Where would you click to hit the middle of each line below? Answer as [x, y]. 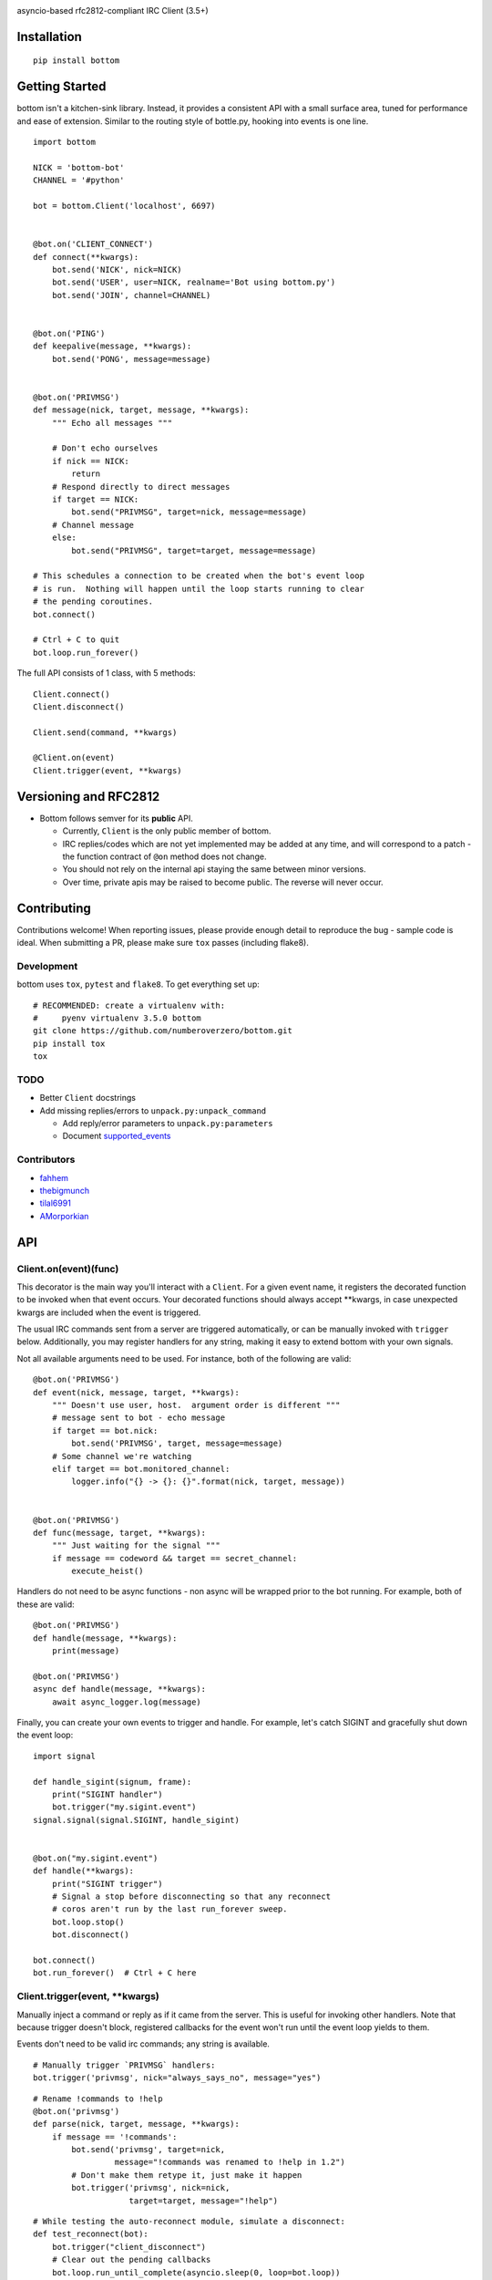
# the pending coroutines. [93, 601]
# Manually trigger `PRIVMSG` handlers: [124, 2065]
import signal [64, 1756]
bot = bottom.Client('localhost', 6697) [124, 206]
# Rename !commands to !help [98, 2099]
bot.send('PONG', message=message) [131, 359]
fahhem [54, 1177]
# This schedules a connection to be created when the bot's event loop [199, 576]
